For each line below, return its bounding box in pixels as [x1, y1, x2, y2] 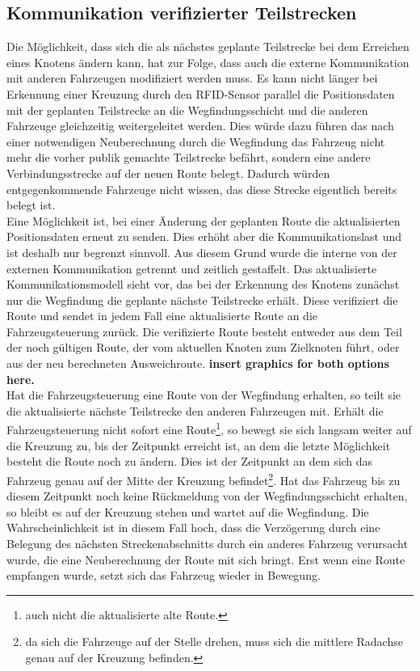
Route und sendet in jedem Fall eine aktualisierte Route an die [6, 307, 317, 324]
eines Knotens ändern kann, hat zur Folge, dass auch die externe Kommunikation [6, 53, 409, 70]
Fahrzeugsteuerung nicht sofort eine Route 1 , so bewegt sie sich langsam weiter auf [6, 419, 412, 438]
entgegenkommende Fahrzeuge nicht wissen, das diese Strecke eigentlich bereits [6, 180, 397, 197]
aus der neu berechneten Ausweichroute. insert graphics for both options [6, 355, 389, 372]
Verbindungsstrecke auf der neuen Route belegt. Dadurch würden [6, 164, 330, 181]
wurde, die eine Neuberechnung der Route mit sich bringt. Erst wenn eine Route [6, 551, 405, 568]
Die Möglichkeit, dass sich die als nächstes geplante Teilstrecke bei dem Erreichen [6, 38, 409, 55]
